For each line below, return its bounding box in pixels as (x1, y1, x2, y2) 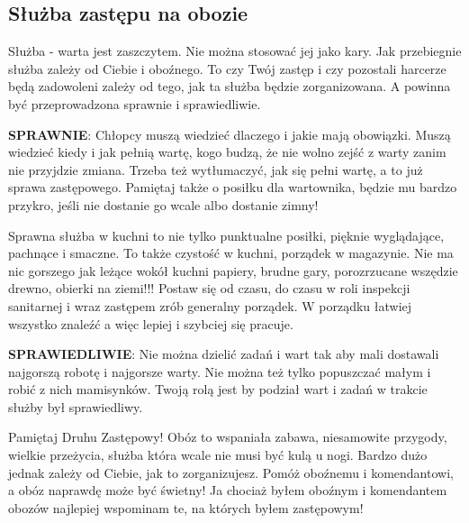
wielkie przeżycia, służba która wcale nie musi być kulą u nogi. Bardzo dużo (8, 445, 428, 464)
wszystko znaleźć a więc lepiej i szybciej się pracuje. (8, 314, 293, 333)
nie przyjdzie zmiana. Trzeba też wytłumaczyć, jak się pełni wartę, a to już (8, 160, 423, 179)
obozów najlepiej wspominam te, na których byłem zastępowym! (8, 498, 364, 517)
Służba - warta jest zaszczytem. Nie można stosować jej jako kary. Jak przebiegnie (8, 41, 462, 60)
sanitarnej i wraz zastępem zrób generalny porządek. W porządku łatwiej (8, 296, 412, 315)
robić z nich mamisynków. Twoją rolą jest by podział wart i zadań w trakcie (8, 380, 428, 399)
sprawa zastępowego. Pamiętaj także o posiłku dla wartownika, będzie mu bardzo (8, 178, 457, 197)
